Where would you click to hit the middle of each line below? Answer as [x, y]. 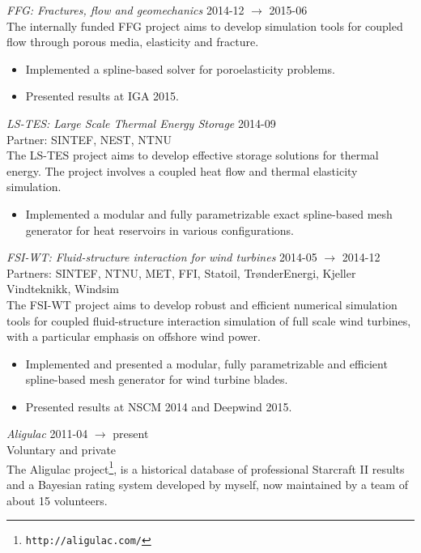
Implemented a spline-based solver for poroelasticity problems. [180, 68]
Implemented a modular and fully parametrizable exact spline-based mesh [209, 213]
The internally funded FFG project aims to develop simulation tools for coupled [205, 26]
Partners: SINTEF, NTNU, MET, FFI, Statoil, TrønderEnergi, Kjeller [181, 272]
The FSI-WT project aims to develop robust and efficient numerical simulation [202, 304]
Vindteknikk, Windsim [63, 289]
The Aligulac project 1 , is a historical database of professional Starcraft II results [206, 467]
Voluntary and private [62, 450]
